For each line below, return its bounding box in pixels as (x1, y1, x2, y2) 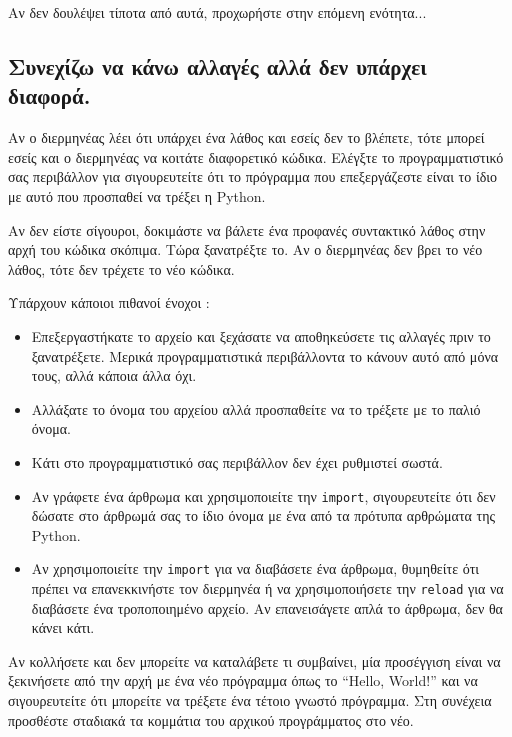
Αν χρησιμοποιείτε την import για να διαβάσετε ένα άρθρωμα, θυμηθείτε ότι (31, 558, 480, 579)
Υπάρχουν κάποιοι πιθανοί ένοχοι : (8, 292, 210, 313)
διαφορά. (8, 80, 91, 111)
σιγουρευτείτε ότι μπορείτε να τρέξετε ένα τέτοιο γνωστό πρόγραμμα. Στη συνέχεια (8, 690, 492, 711)
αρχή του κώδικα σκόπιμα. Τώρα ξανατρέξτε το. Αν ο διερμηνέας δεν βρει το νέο (8, 239, 483, 260)
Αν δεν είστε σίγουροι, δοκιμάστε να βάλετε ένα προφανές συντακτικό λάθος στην (8, 219, 486, 240)
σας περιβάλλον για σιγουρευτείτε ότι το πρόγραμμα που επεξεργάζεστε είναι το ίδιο (8, 166, 498, 187)
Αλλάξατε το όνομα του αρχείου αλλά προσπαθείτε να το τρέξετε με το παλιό (31, 398, 481, 419)
